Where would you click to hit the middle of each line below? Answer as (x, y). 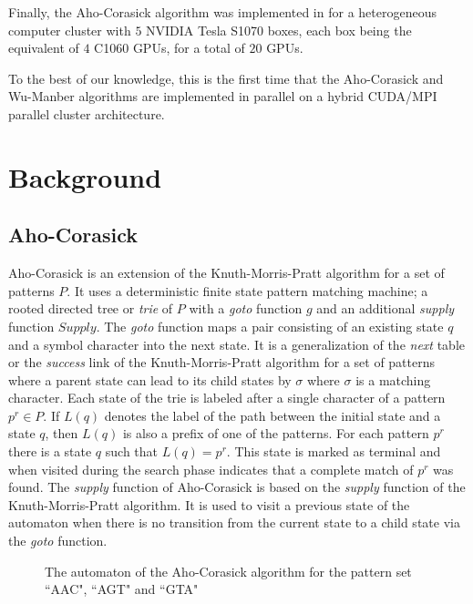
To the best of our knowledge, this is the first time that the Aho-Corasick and (226, 78)
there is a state (50, 451)
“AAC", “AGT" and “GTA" (122, 589)
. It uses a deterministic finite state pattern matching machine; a (247, 290)
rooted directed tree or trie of (91, 308)
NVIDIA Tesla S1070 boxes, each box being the (279, 30)
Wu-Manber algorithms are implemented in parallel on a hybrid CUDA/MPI (223, 96)
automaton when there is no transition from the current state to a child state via (234, 522)
